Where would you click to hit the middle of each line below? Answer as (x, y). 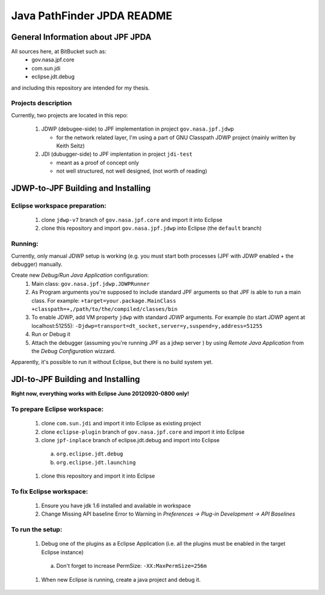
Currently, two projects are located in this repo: (70, 115)
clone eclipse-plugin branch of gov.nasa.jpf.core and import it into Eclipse (143, 432)
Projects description (42, 103)
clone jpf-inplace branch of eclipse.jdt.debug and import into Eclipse (130, 440)
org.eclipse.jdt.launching (96, 462)
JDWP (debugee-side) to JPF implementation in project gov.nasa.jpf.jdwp (138, 129)
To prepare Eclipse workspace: (57, 409)
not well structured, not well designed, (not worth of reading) (132, 171)
